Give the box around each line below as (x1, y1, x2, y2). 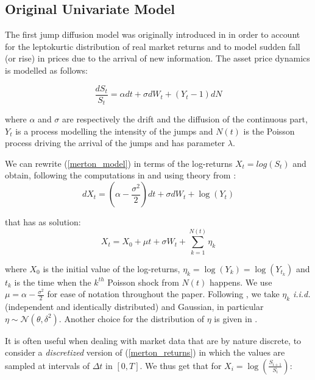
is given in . (214, 312, 258, 325)
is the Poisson (243, 124, 295, 137)
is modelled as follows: (5, 63, 88, 76)
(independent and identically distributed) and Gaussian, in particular (5, 300, 264, 313)
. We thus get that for (140, 359, 222, 371)
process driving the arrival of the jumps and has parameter (5, 136, 225, 149)
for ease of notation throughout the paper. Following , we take (47, 287, 280, 300)
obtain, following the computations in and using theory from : (5, 169, 236, 181)
